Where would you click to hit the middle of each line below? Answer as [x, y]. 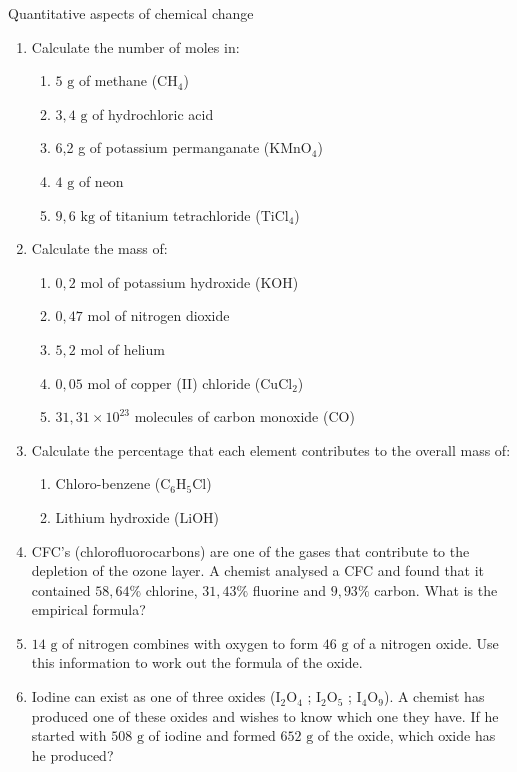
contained [61, 589]
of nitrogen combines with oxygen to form [190, 642]
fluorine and [289, 589]
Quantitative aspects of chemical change [131, 13]
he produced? [72, 754]
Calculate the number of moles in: [135, 46]
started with [69, 735]
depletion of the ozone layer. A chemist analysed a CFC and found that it [258, 570]
